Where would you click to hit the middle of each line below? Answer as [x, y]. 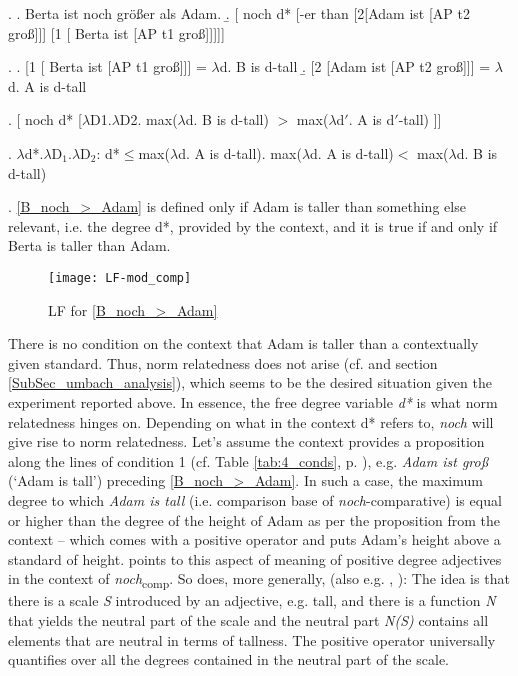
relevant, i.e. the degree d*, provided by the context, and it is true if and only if [253, 225]
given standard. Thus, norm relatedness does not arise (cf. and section [223, 362]
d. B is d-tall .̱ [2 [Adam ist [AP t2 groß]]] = [355, 66]
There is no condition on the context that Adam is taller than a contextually [243, 343]
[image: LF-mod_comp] [120, 277]
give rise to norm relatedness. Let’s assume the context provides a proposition [246, 441]
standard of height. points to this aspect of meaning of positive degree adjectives [255, 558]
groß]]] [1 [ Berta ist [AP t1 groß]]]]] [116, 32]
